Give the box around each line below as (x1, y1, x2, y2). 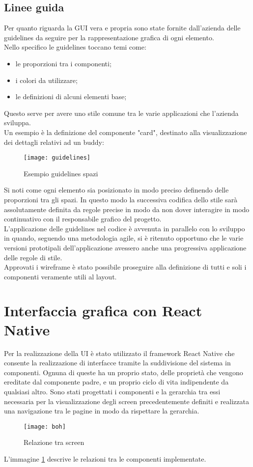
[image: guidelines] (24, 154, 91, 162)
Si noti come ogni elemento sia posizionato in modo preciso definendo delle (4, 185, 229, 195)
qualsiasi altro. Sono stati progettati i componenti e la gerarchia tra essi (4, 386, 221, 397)
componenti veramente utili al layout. (4, 271, 117, 281)
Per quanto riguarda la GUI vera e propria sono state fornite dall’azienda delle (4, 23, 241, 33)
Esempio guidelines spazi (24, 168, 98, 178)
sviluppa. (4, 117, 31, 128)
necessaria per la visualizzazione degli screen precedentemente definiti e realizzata (4, 396, 249, 406)
